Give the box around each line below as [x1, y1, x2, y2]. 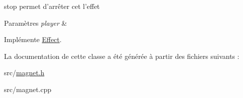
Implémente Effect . [4, 34, 62, 45]
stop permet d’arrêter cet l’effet [4, 1, 100, 11]
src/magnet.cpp [4, 84, 52, 94]
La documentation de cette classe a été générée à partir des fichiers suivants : [4, 50, 240, 61]
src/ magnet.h [4, 67, 45, 78]
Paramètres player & [4, 17, 67, 28]
